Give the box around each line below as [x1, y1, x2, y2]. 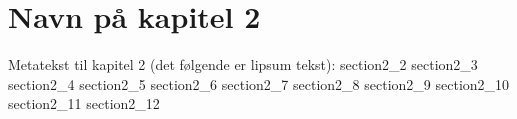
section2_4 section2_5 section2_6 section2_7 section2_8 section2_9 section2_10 [8, 73, 510, 94]
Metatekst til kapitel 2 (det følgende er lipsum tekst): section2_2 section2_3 [8, 54, 478, 75]
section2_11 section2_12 [8, 93, 160, 114]
